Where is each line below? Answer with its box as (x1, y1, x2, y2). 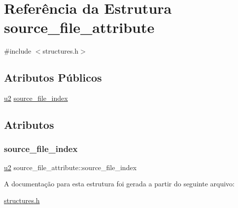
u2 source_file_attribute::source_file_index (4, 162, 137, 172)
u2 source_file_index (4, 93, 68, 103)
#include (4, 46, 32, 56)
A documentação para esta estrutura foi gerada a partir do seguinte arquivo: (4, 178, 235, 189)
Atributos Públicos (4, 70, 102, 85)
